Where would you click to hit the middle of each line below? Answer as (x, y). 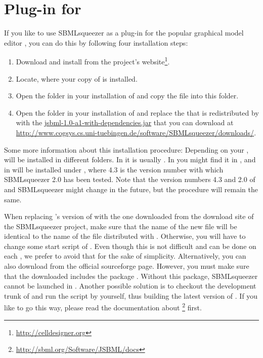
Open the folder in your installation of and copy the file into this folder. (127, 96)
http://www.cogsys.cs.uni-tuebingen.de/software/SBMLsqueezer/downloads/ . (136, 132)
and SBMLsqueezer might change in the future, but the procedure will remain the (131, 189)
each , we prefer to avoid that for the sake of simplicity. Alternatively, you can (125, 256)
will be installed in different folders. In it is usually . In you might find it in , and (130, 159)
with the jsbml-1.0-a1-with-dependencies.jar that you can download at (125, 122)
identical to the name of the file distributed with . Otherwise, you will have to (125, 236)
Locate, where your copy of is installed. (77, 78)
